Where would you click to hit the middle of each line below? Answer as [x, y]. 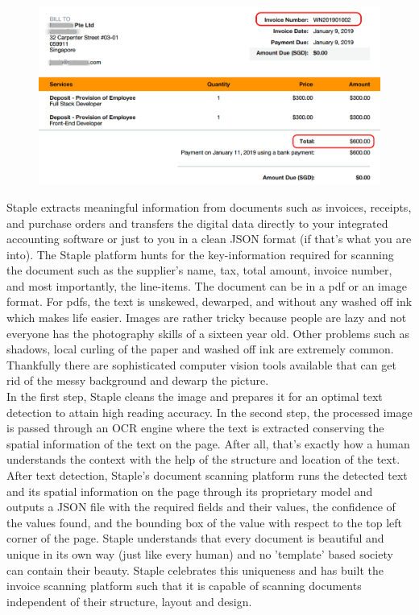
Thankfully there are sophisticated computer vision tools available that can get [201, 364]
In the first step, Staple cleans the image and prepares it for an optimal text [195, 396]
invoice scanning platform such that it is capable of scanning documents [184, 586]
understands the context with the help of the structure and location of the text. [203, 459]
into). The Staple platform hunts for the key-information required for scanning [200, 254]
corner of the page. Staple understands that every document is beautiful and [195, 538]
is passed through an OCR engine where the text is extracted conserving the [195, 428]
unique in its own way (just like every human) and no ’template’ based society [200, 553]
